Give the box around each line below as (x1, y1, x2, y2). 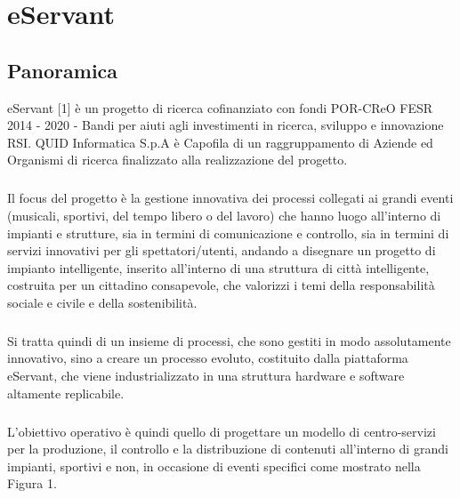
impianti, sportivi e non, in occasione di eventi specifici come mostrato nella (7, 456, 421, 475)
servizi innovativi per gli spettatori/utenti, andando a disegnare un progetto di (7, 241, 436, 260)
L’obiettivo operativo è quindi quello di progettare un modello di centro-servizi (7, 422, 436, 440)
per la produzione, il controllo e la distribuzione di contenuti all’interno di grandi (7, 439, 448, 458)
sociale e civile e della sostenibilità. (7, 293, 198, 311)
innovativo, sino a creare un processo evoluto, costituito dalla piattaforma (7, 349, 408, 367)
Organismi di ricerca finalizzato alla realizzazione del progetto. (7, 150, 348, 169)
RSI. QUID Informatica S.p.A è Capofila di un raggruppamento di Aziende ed (7, 133, 433, 151)
